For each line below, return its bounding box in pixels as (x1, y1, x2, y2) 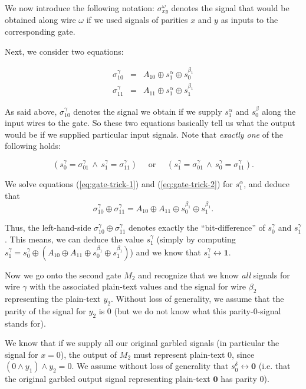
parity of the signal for (5, 304, 86, 317)
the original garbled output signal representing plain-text (5, 373, 210, 385)
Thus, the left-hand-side (5, 221, 91, 234)
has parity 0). (221, 373, 269, 385)
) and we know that (130, 245, 201, 258)
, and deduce (244, 178, 289, 190)
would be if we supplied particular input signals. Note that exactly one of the (5, 128, 284, 140)
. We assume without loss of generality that (71, 360, 229, 372)
